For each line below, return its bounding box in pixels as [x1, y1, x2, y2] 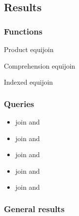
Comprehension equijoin [4, 60, 76, 71]
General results [4, 202, 65, 215]
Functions [4, 25, 43, 37]
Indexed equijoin [4, 77, 53, 87]
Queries [4, 97, 34, 109]
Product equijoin [4, 44, 54, 54]
